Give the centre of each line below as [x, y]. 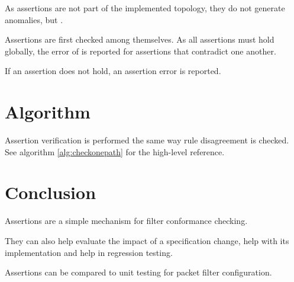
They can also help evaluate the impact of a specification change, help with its [147, 241]
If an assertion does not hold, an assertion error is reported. [113, 71]
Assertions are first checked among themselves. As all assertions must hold [140, 39]
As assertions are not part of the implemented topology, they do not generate [145, 8]
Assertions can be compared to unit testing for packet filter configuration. [138, 272]
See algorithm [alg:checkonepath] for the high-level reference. [115, 151]
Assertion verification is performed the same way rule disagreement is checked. [147, 140]
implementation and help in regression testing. [89, 252]
